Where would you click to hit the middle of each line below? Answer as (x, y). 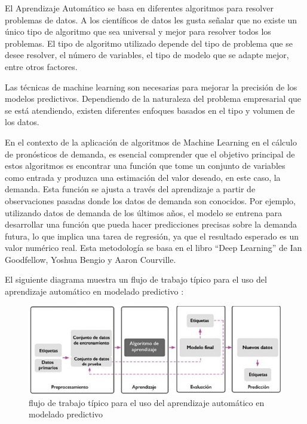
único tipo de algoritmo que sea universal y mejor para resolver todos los (138, 31)
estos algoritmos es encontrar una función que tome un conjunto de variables (145, 166)
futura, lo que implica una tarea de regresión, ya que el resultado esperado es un (152, 236)
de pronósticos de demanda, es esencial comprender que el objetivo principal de (150, 154)
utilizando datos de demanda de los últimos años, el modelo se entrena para (144, 212)
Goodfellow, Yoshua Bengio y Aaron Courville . (90, 259)
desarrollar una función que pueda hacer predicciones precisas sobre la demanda (151, 224)
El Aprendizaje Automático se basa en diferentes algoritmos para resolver (139, 8)
